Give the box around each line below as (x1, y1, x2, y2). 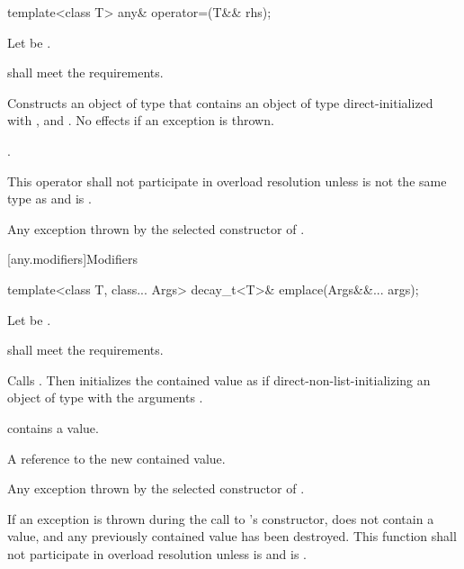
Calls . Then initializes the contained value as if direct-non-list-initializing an (7, 370, 431, 389)
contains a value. (7, 418, 99, 437)
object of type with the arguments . (7, 388, 203, 407)
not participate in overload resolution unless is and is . (7, 544, 308, 563)
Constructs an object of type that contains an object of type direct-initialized (7, 93, 433, 112)
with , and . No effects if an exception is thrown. (7, 111, 274, 130)
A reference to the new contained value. (7, 448, 226, 467)
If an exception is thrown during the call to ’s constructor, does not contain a (7, 509, 434, 528)
